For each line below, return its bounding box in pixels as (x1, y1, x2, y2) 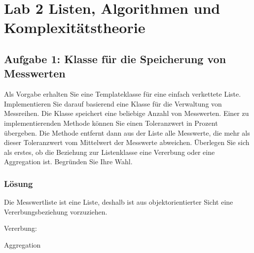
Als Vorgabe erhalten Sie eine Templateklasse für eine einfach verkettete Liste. (4, 89, 241, 99)
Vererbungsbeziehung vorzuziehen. (4, 206, 108, 217)
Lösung (4, 177, 33, 189)
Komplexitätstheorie (4, 17, 145, 37)
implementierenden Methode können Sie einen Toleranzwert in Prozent (4, 117, 218, 128)
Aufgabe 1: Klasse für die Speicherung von (4, 51, 226, 66)
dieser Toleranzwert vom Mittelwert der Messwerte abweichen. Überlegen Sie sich (4, 137, 250, 147)
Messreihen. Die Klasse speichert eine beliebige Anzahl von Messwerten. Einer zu (4, 108, 249, 118)
